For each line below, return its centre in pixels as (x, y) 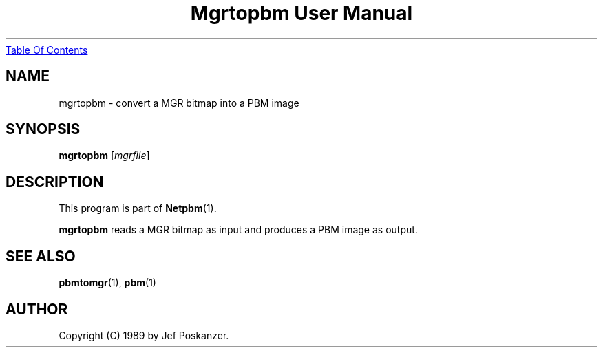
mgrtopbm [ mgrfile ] (104, 156)
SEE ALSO (41, 256)
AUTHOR (37, 309)
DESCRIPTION (55, 182)
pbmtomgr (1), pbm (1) (107, 283)
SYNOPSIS (43, 129)
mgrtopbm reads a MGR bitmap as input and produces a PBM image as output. (238, 230)
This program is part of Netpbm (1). (138, 208)
